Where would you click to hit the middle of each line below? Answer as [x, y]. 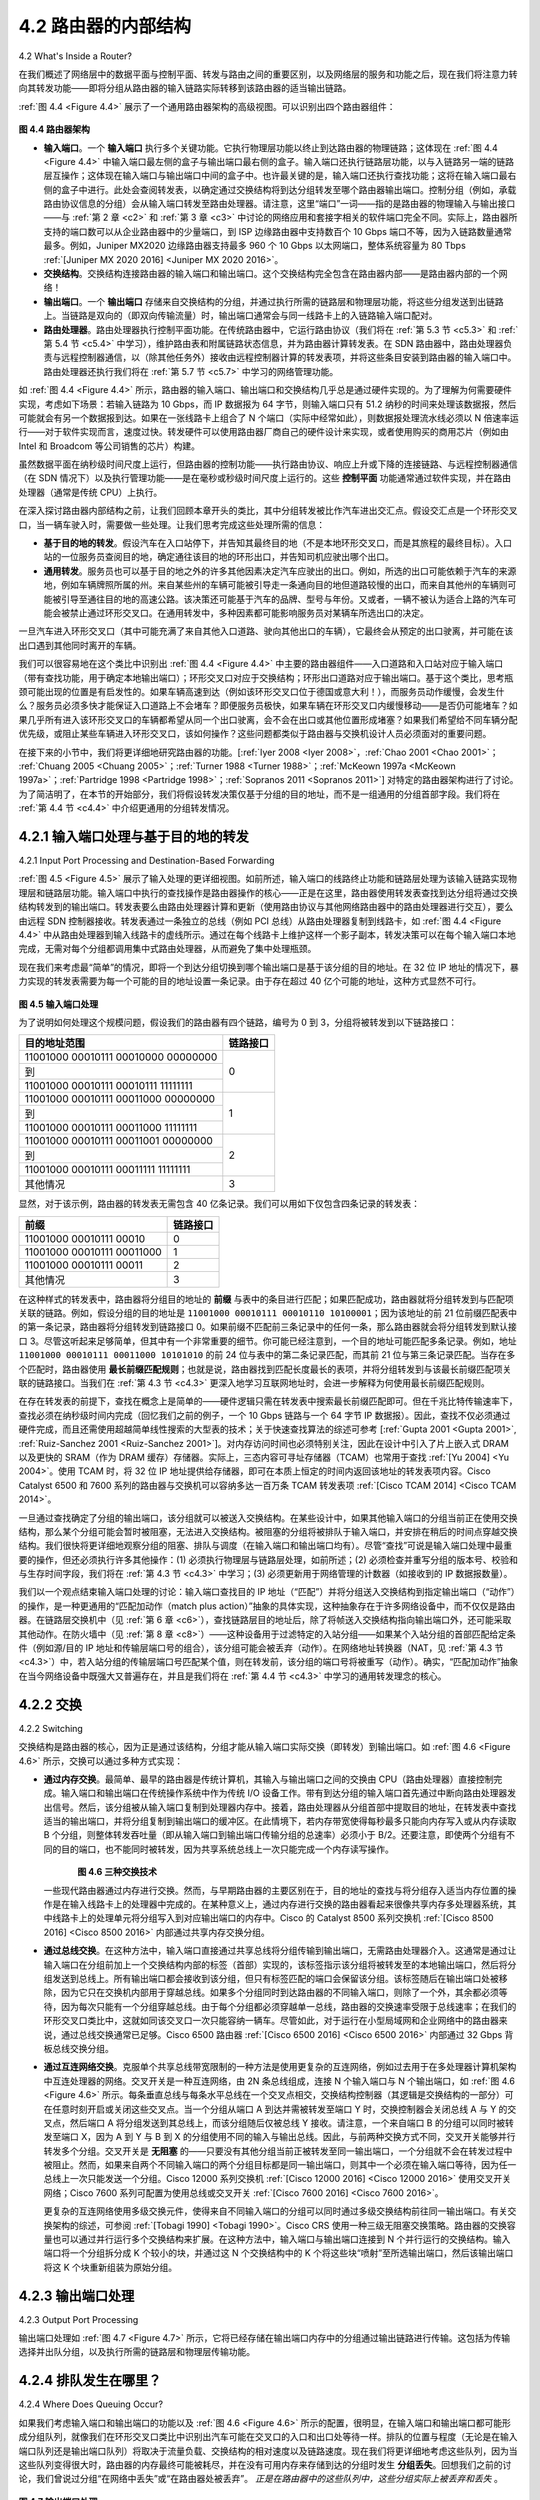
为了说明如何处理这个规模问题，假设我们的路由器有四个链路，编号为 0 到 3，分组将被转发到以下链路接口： [238, 1022]
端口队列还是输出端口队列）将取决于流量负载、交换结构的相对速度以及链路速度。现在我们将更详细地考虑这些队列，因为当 [268, 2451]
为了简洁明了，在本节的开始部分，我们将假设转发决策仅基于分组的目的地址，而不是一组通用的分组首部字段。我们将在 [259, 794]
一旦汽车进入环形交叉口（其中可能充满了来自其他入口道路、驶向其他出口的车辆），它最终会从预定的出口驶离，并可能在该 [266, 631]
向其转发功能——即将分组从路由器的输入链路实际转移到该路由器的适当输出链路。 [185, 88]
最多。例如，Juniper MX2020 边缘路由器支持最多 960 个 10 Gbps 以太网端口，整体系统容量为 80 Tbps [255, 246]
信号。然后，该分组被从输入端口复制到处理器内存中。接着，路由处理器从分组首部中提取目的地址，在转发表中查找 [284, 1807]
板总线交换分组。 [78, 2048]
